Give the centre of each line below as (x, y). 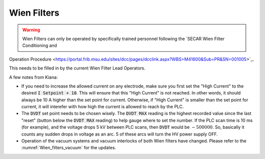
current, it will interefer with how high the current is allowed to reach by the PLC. (103, 107)
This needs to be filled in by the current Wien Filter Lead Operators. (77, 68)
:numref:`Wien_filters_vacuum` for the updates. (69, 148)
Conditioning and (40, 45)
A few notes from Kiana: (34, 77)
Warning (31, 30)
